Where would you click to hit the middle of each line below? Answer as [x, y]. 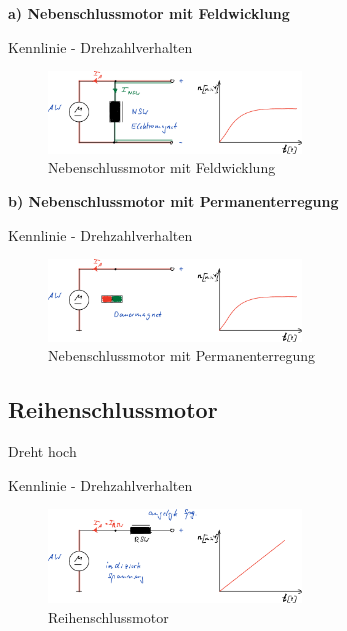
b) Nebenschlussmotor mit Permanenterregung [173, 200]
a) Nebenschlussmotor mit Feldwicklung [149, 13]
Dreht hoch [42, 451]
